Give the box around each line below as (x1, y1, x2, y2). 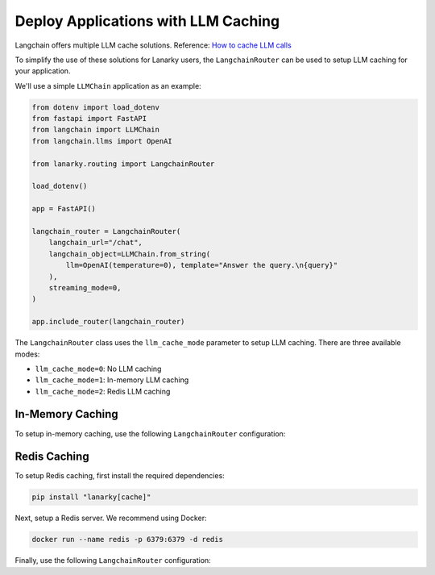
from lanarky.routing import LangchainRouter (31, 159, 215, 169)
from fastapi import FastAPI (31, 114, 147, 123)
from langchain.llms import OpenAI (31, 136, 172, 145)
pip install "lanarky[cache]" (31, 493, 151, 502)
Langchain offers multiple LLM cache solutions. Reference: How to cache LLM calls (14, 40, 292, 50)
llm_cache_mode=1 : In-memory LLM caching (35, 375, 189, 385)
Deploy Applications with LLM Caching (14, 12, 280, 30)
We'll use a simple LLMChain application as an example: (14, 81, 201, 90)
